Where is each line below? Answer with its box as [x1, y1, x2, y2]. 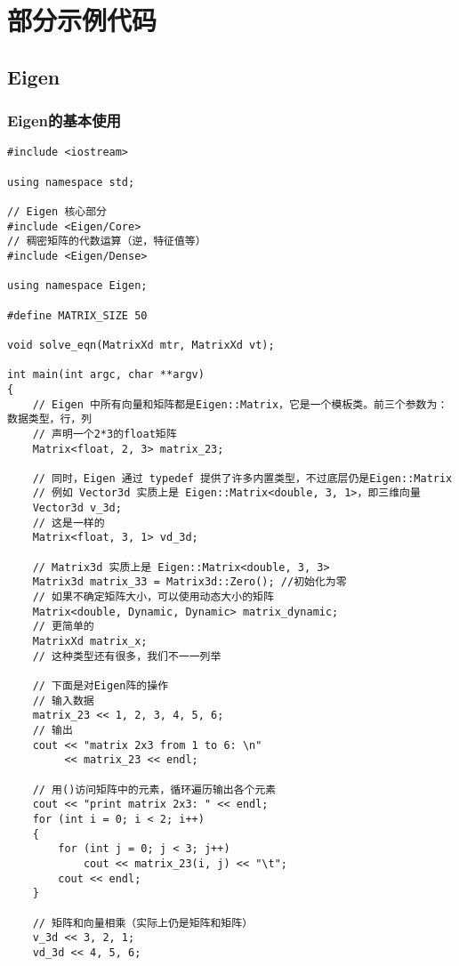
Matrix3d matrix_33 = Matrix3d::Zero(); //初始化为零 [32, 576, 347, 589]
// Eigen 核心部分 [7, 205, 107, 218]
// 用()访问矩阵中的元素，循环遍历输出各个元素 [32, 783, 277, 796]
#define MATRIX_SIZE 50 [7, 309, 148, 322]
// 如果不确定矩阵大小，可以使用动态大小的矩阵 [32, 591, 274, 604]
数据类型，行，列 [7, 413, 93, 426]
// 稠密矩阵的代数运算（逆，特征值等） [7, 235, 206, 248]
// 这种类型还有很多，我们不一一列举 [32, 649, 221, 663]
